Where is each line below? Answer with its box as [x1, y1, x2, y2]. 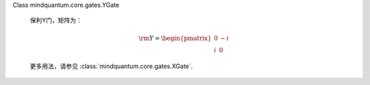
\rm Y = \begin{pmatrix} [138, 34, 212, 42]
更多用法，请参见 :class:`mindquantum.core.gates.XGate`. [29, 62, 193, 71]
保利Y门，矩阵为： [29, 16, 82, 24]
